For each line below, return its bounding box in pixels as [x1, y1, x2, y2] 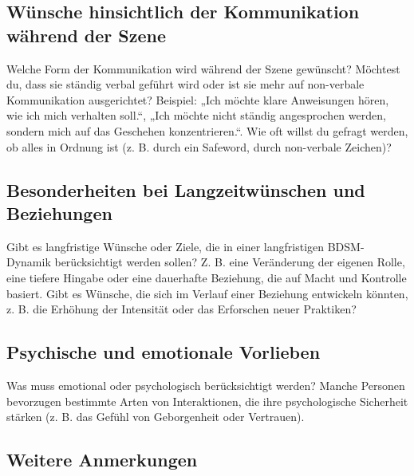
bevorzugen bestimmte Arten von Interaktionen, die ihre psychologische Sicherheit [6, 392, 408, 409]
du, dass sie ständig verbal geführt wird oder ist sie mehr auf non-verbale [6, 76, 365, 92]
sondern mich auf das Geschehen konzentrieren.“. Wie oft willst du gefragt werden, [6, 122, 408, 139]
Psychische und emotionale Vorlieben [6, 340, 321, 364]
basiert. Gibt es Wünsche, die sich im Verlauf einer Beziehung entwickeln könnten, [6, 285, 408, 301]
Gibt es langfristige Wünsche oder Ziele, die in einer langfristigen [6, 238, 325, 254]
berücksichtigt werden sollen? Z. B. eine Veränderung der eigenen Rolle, [54, 254, 405, 270]
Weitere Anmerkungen [6, 447, 198, 472]
